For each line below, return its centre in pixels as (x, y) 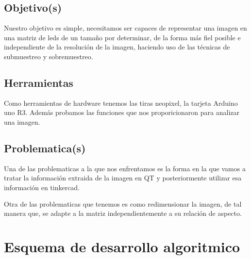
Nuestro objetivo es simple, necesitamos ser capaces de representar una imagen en (125, 28)
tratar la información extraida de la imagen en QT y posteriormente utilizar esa (123, 178)
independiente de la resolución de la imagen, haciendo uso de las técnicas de (117, 47)
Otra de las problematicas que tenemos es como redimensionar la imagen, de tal (123, 203)
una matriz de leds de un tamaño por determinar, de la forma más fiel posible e (122, 37)
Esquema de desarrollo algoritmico (122, 246)
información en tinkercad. (42, 187)
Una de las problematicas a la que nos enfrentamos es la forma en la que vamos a (125, 168)
